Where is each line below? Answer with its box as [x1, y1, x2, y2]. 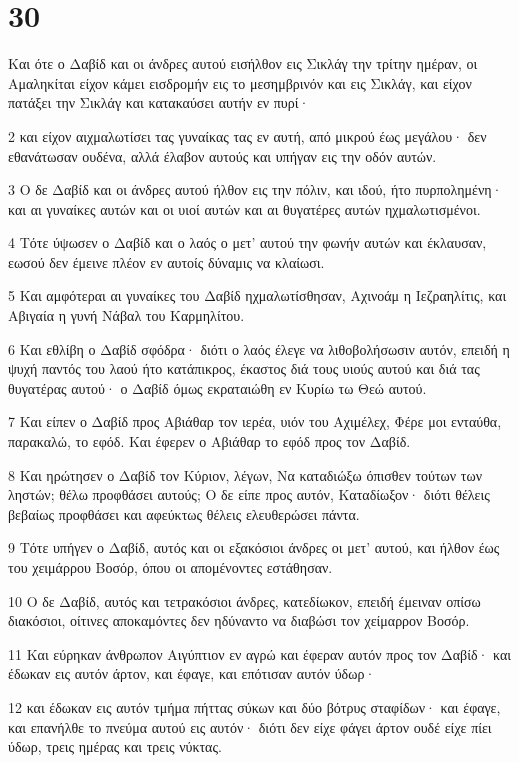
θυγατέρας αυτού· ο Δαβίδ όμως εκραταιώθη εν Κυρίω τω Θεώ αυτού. [8, 377, 427, 398]
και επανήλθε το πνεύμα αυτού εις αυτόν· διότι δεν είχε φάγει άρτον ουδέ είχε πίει [8, 716, 492, 737]
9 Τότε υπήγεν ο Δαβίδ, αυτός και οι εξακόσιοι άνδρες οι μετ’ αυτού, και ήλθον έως [8, 537, 500, 558]
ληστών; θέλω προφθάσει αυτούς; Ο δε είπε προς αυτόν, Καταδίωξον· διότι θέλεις [8, 484, 490, 505]
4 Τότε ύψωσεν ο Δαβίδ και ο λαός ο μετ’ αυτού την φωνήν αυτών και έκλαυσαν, [8, 232, 487, 253]
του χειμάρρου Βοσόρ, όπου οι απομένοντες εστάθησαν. [8, 557, 333, 577]
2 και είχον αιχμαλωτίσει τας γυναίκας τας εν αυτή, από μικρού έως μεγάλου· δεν [8, 125, 487, 146]
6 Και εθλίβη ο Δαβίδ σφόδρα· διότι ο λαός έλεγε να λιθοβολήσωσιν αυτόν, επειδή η [8, 338, 510, 359]
